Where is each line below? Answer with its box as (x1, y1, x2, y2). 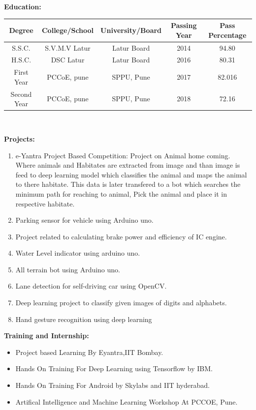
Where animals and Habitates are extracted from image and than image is (15, 160, 240, 170)
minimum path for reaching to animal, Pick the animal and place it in (15, 188, 227, 199)
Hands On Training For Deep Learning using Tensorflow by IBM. (15, 363, 213, 374)
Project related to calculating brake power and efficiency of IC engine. (15, 231, 227, 241)
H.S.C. (11, 55, 32, 65)
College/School (41, 25, 94, 35)
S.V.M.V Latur (45, 42, 91, 53)
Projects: (4, 133, 35, 144)
